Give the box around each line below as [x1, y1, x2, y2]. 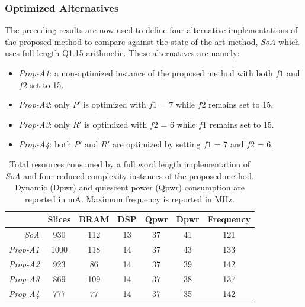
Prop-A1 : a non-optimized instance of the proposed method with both [18, 67, 273, 79]
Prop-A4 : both [18, 138, 72, 150]
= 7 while [159, 98, 195, 111]
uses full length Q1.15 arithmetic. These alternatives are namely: [5, 47, 240, 59]
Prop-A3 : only [18, 118, 70, 130]
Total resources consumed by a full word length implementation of [9, 157, 250, 170]
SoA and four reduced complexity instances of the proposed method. [5, 169, 254, 182]
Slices [47, 213, 71, 225]
